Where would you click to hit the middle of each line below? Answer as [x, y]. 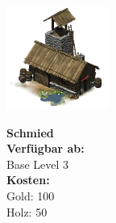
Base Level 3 [38, 164]
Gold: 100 [31, 195]
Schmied [30, 132]
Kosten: [28, 180]
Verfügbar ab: [46, 148]
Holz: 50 [27, 211]
